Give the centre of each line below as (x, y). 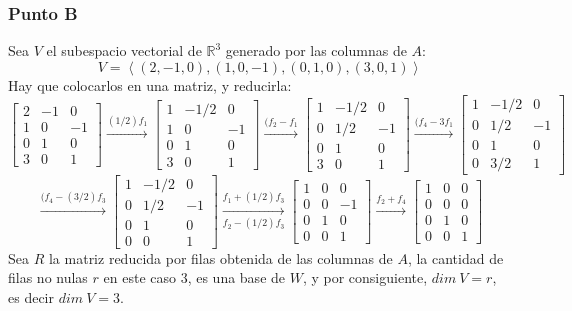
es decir (31, 296)
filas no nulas (48, 277)
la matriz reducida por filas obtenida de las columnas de (220, 257)
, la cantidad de (455, 257)
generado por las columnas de (316, 50)
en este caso (139, 277)
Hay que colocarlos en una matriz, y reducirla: (150, 84)
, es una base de (236, 277)
